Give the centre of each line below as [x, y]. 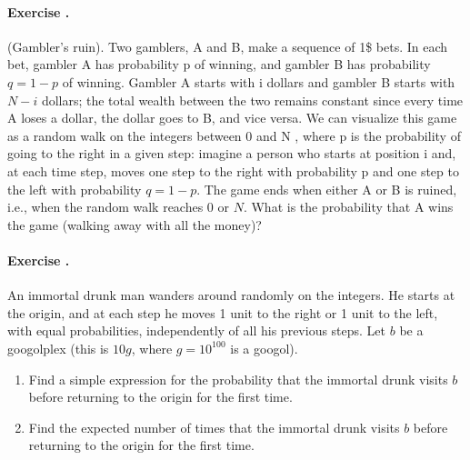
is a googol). [264, 348]
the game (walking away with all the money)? [135, 224]
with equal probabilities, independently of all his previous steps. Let [197, 330]
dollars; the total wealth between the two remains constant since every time [252, 100]
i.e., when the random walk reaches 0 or [119, 207]
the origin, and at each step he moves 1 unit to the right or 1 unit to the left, [223, 312]
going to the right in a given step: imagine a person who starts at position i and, [232, 153]
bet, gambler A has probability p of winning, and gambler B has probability [219, 64]
